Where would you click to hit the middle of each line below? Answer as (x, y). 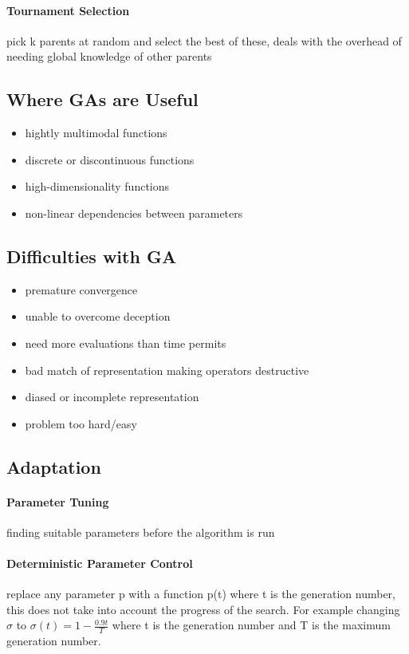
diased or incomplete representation (112, 397)
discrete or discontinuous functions (110, 159)
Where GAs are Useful (102, 99)
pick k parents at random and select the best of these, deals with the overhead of (204, 40)
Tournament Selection (68, 10)
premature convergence (81, 289)
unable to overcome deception (98, 316)
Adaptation (54, 466)
